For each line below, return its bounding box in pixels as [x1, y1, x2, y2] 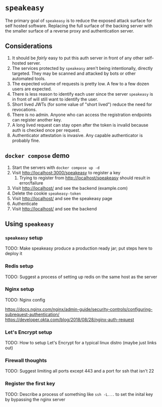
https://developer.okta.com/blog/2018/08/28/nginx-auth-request [5, 317, 134, 322]
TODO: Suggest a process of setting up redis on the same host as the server [5, 273, 157, 280]
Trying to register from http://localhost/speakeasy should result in [19, 175, 151, 181]
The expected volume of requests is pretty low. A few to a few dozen [12, 81, 149, 86]
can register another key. [12, 117, 62, 122]
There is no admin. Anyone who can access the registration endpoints [12, 112, 152, 118]
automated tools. [12, 75, 46, 81]
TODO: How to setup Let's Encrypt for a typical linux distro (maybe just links [5, 340, 157, 346]
